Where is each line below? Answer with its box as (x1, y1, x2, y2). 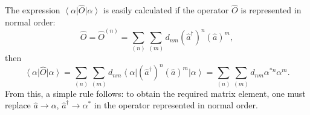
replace (5, 99, 31, 111)
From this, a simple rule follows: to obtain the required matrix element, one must (5, 87, 306, 99)
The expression (5, 4, 60, 16)
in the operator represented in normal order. (94, 99, 258, 111)
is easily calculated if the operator (103, 4, 229, 16)
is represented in (241, 4, 302, 16)
